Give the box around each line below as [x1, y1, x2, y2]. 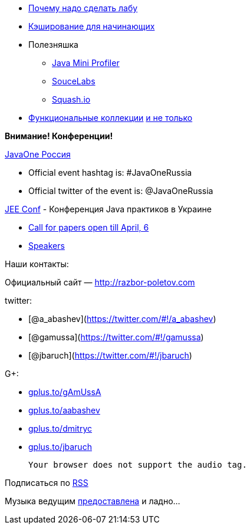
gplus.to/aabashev [28, 405, 100, 415]
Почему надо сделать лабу [28, 3, 138, 13]
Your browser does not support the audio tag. [28, 460, 247, 469]
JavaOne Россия [5, 149, 71, 159]
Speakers [28, 241, 65, 251]
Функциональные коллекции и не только [28, 113, 193, 123]
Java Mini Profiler [52, 58, 120, 68]
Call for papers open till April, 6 [28, 222, 149, 232]
